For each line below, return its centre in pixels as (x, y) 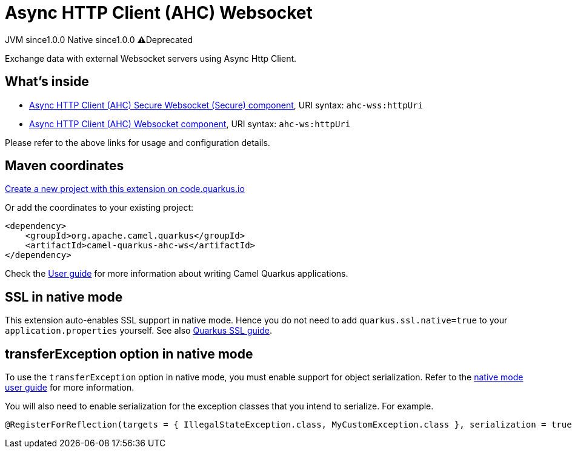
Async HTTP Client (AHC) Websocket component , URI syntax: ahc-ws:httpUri (190, 124)
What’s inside (47, 82)
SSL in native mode (64, 297)
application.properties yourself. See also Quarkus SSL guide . (138, 331)
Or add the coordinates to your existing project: (99, 208)
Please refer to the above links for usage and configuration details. (138, 142)
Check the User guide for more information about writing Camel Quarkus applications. (177, 274)
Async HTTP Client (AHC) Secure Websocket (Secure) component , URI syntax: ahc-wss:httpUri (226, 105)
